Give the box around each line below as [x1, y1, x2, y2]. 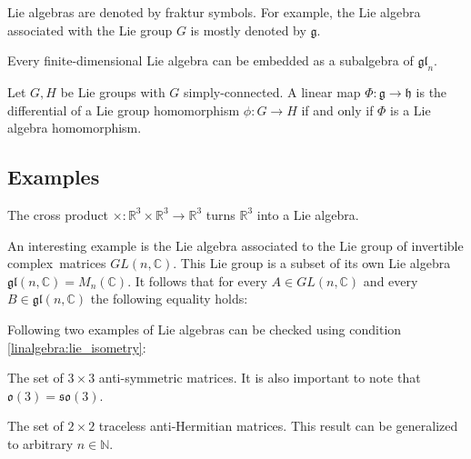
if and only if [301, 100, 374, 119]
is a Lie [390, 100, 431, 119]
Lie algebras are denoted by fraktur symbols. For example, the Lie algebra [7, 3, 421, 21]
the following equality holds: [90, 289, 248, 308]
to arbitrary [7, 434, 74, 453]
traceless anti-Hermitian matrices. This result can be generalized [98, 416, 458, 435]
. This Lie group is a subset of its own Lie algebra [173, 254, 451, 273]
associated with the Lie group [7, 20, 173, 39]
